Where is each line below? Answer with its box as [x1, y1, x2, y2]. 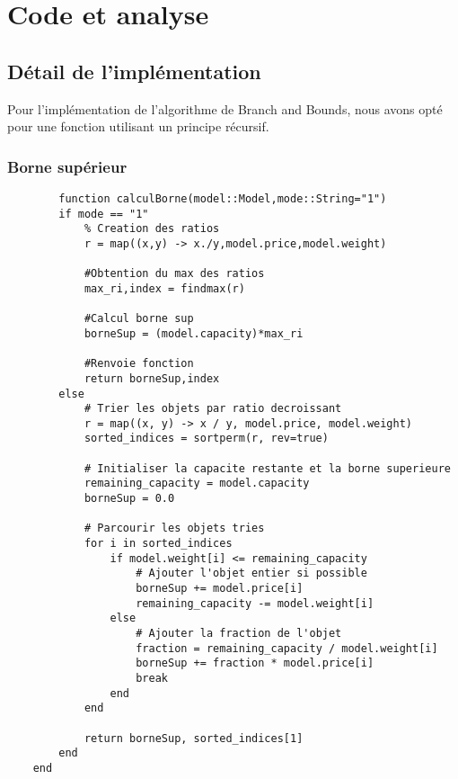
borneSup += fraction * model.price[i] [136, 657, 374, 670]
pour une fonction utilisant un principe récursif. [7, 117, 269, 136]
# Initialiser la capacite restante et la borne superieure [84, 461, 451, 475]
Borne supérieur [7, 155, 128, 177]
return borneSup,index [84, 372, 220, 385]
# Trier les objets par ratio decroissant [84, 402, 342, 416]
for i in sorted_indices [84, 537, 233, 551]
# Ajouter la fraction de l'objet [136, 627, 342, 640]
